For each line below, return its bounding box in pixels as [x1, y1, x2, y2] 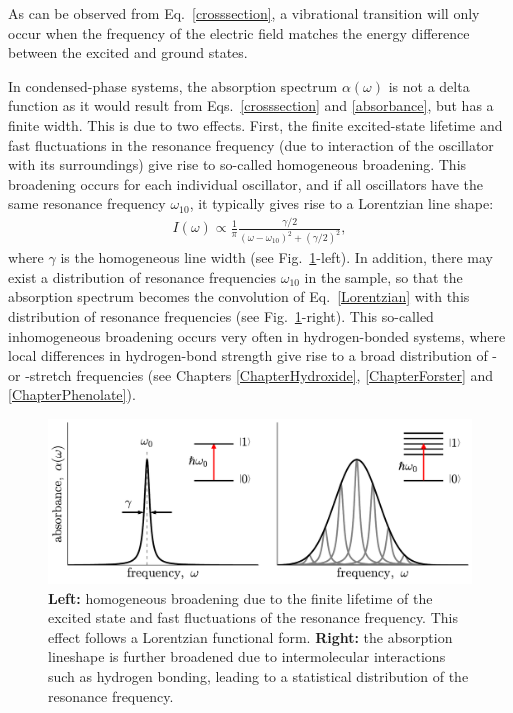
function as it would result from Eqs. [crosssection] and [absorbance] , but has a [8, 95, 494, 116]
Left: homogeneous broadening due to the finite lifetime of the [48, 587, 433, 608]
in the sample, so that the [304, 266, 463, 287]
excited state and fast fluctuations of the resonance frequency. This [48, 607, 458, 628]
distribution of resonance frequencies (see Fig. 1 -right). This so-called [8, 305, 434, 326]
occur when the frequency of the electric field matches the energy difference [8, 22, 470, 43]
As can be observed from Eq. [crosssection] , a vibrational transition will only [8, 3, 480, 23]
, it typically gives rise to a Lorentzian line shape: [189, 193, 494, 214]
